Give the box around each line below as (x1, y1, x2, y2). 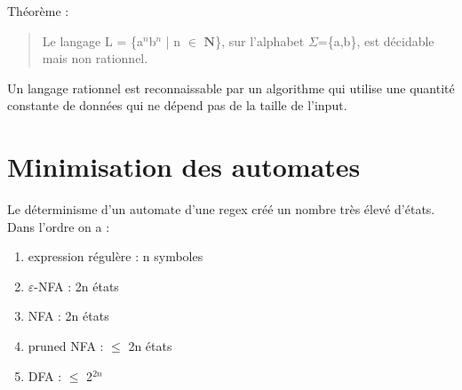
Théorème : (7, 2, 69, 20)
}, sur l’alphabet (215, 31, 305, 50)
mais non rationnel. (42, 49, 148, 68)
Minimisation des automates (7, 148, 361, 185)
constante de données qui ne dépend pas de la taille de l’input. (7, 96, 347, 115)
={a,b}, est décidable (317, 31, 434, 50)
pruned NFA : (28, 337, 104, 355)
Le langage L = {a (42, 31, 143, 50)
